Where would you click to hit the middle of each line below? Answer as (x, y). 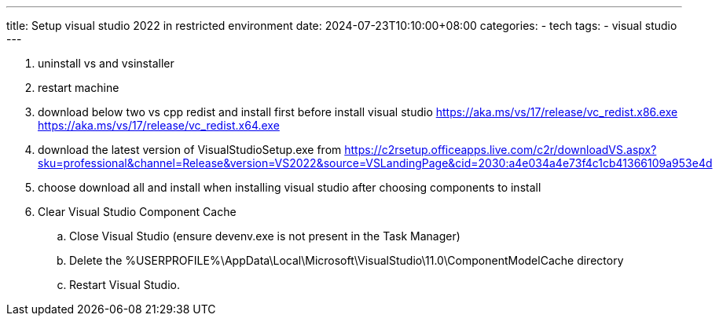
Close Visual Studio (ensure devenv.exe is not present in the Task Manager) (265, 236)
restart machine (79, 88)
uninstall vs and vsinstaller (106, 63)
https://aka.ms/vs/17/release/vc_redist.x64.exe (159, 125)
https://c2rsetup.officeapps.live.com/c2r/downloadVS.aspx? (501, 150)
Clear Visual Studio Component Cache (137, 212)
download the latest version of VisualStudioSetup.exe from (190, 150)
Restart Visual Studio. (125, 285)
